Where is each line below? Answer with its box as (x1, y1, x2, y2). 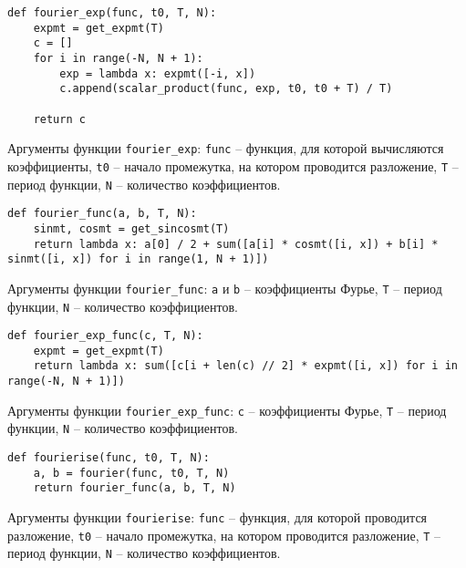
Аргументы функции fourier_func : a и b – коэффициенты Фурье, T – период (7, 278, 442, 297)
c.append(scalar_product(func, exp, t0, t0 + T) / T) (59, 82, 393, 96)
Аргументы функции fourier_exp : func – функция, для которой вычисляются (7, 139, 444, 158)
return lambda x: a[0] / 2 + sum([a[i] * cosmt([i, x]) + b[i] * (33, 237, 439, 251)
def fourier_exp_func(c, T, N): (7, 329, 203, 343)
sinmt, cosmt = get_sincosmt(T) (33, 222, 230, 235)
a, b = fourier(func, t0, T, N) (33, 466, 230, 480)
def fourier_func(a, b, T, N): (7, 207, 197, 221)
